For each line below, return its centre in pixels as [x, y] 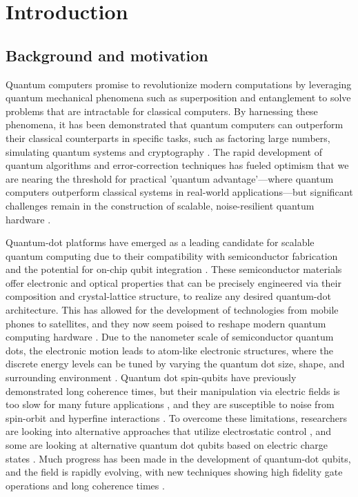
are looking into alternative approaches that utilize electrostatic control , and [169, 431]
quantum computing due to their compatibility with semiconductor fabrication [172, 255]
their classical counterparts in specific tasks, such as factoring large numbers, [168, 138]
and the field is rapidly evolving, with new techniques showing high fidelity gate [174, 472]
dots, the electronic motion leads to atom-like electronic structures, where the [169, 350]
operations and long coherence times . [85, 485]
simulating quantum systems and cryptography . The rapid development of [164, 151]
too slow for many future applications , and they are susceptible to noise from [170, 404]
